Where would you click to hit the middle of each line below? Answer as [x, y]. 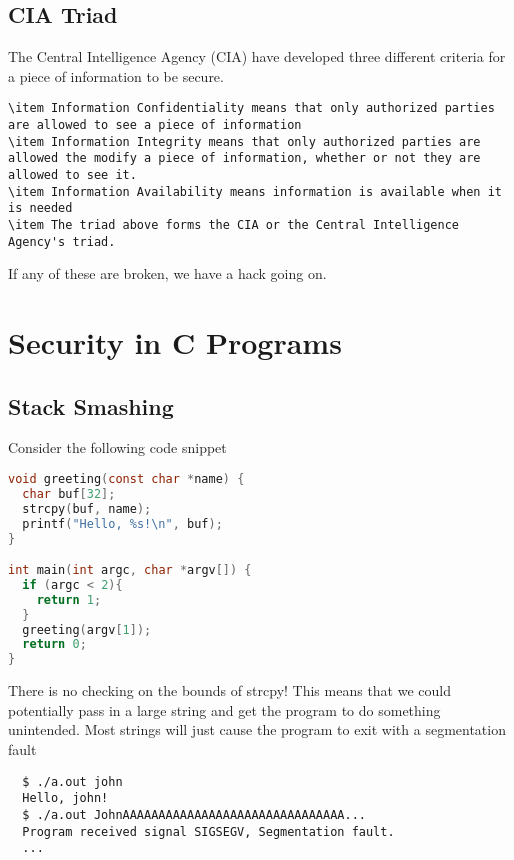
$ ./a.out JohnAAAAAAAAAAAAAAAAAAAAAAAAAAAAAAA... [194, 814]
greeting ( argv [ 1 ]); [87, 629]
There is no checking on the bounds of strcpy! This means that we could [229, 690]
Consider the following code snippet [117, 447]
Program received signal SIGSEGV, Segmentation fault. [208, 831]
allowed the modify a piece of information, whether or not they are [244, 158]
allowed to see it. [72, 175]
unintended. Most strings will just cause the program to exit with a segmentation [257, 729]
